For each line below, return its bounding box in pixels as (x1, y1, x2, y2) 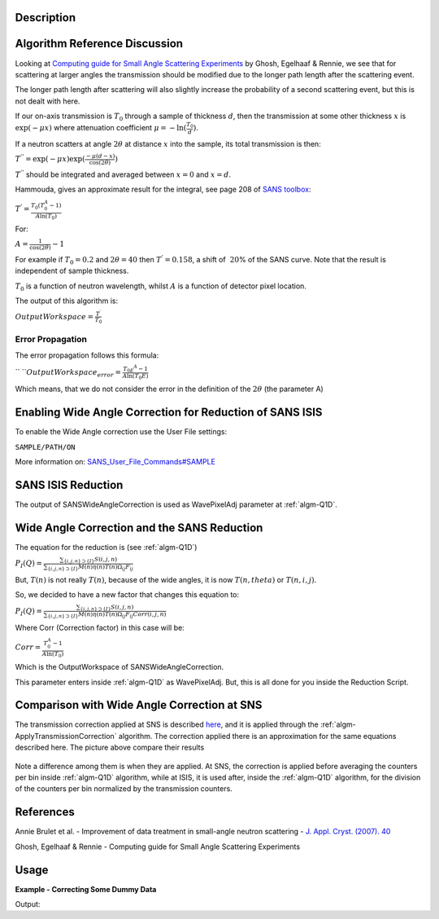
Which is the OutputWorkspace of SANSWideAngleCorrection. (15, 662, 224, 672)
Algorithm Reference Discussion (15, 37, 183, 51)
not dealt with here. (15, 96, 80, 106)
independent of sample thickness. (15, 266, 129, 276)
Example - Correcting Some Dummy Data (15, 884, 157, 894)
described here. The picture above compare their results (15, 742, 205, 753)
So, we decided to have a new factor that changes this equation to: (15, 590, 240, 600)
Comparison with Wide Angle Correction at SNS (15, 698, 263, 712)
